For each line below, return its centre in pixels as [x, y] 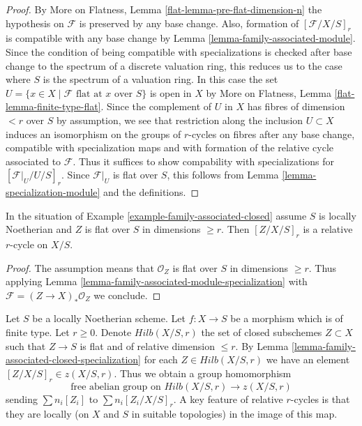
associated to [33, 161]
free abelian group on [116, 387]
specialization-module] [53, 192]
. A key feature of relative [228, 398]
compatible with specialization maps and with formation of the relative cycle [170, 147]
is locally [338, 215]
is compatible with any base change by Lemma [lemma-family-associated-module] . [181, 38]
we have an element [308, 359]
